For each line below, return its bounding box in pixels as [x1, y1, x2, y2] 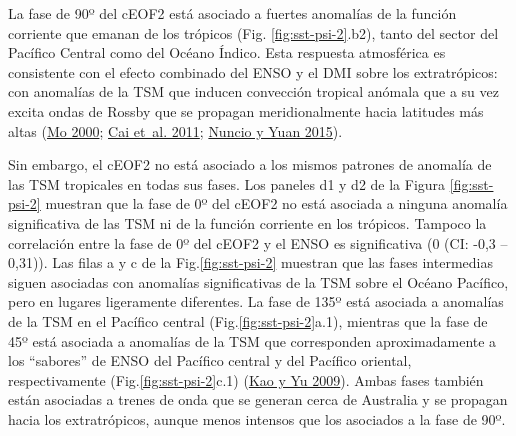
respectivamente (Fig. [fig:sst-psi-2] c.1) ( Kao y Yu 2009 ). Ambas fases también [8, 369, 484, 390]
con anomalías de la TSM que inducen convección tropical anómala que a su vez [8, 81, 499, 102]
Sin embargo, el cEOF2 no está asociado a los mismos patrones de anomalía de [8, 154, 492, 175]
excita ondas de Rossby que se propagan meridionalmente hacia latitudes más [8, 100, 484, 121]
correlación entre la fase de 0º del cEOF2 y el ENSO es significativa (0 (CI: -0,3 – [8, 232, 508, 253]
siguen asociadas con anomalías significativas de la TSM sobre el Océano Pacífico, [8, 271, 509, 292]
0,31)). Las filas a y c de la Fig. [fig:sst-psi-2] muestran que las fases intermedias [8, 252, 493, 273]
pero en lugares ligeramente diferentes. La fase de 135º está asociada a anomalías [8, 291, 504, 312]
